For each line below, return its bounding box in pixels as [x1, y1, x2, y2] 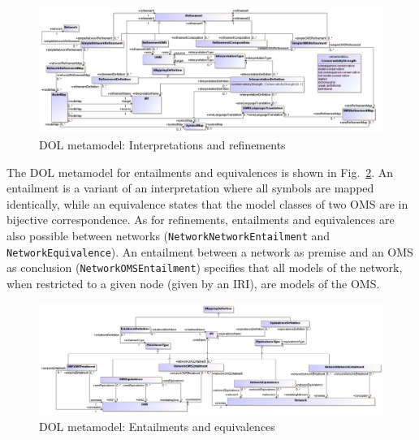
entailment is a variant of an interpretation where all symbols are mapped [6, 179, 374, 196]
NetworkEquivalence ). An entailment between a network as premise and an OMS [6, 243, 413, 260]
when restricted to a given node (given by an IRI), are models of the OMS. [6, 275, 380, 292]
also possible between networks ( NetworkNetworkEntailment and [6, 227, 330, 244]
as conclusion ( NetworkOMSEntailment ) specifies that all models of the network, [6, 259, 403, 276]
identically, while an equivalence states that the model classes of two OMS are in [6, 195, 408, 212]
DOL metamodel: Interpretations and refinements [39, 136, 286, 153]
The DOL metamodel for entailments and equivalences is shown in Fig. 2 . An [6, 163, 394, 180]
